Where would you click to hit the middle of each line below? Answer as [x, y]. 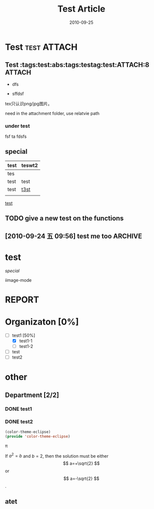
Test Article [81, 9]
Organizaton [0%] [42, 322]
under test [17, 126]
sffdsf [18, 94]
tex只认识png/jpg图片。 [29, 103]
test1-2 [26, 346]
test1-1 [26, 341]
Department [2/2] [32, 395]
